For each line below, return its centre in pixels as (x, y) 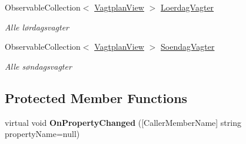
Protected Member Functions (96, 97)
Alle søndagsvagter (38, 66)
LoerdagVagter (187, 7)
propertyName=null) (42, 134)
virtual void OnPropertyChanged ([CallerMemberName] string (123, 122)
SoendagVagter (187, 47)
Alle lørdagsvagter (37, 27)
